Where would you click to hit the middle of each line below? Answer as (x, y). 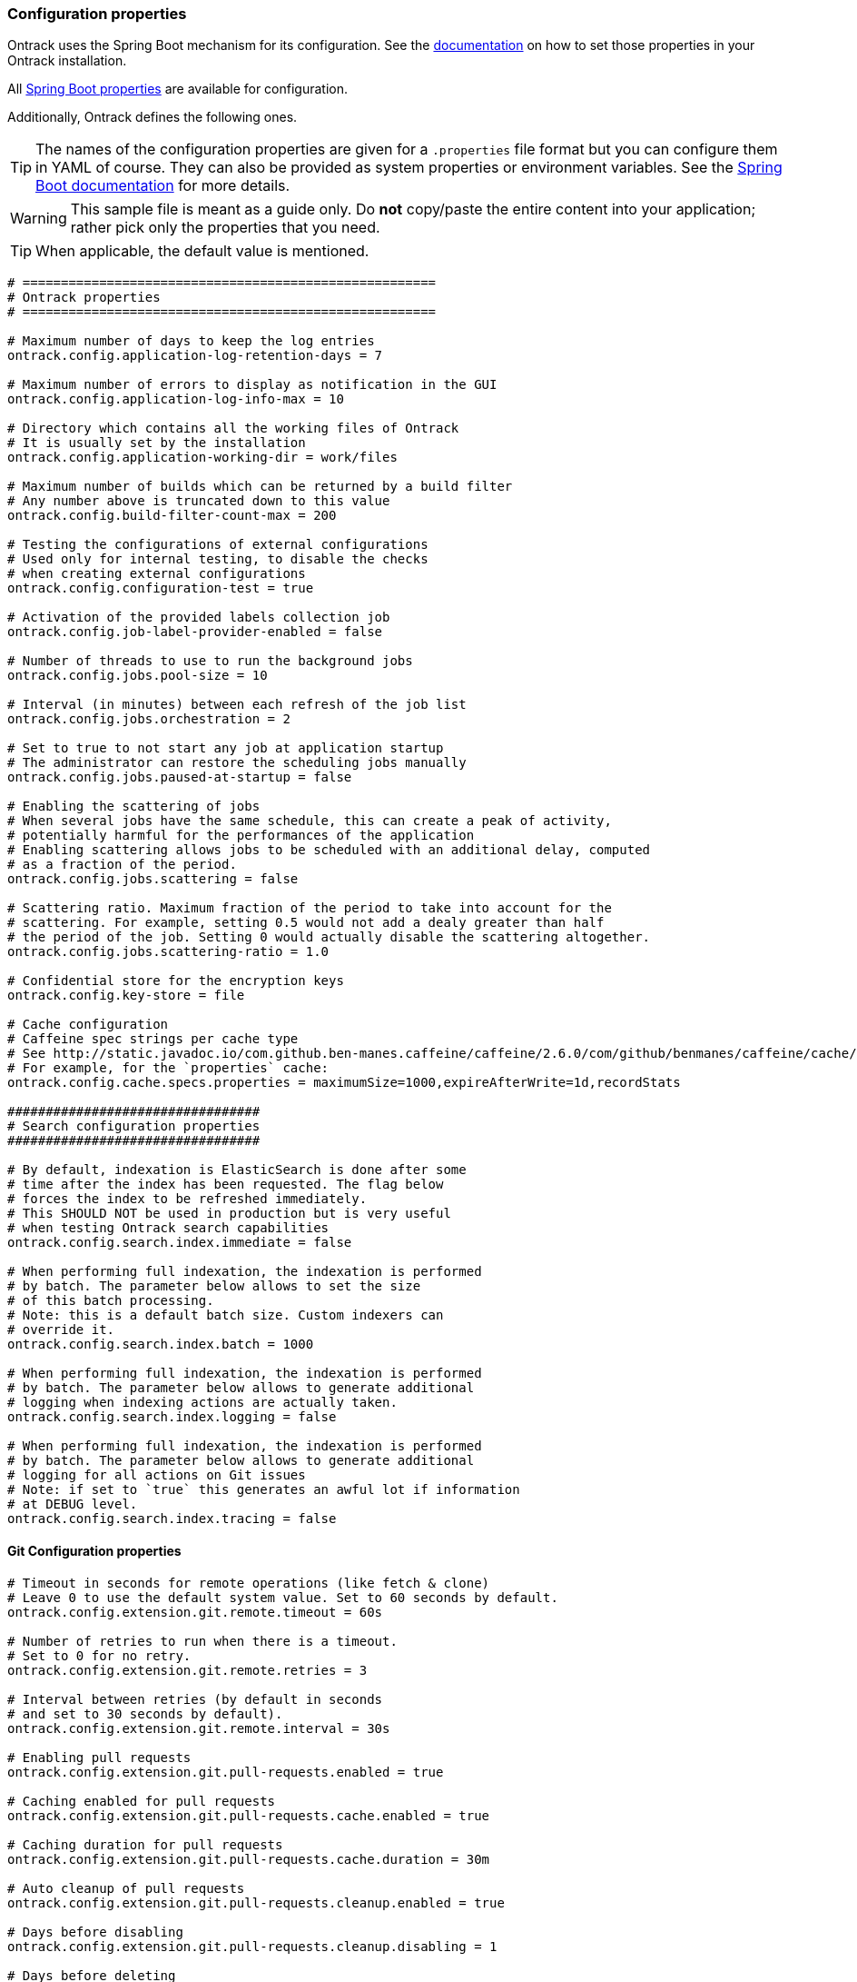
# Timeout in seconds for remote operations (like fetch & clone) (249, 1583)
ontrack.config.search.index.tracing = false (172, 1519)
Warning (39, 219)
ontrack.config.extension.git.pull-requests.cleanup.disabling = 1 (252, 1946)
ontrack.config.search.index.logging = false (172, 1417)
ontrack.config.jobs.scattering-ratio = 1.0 (168, 952)
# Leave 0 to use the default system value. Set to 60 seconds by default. (283, 1597)
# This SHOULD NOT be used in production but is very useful (229, 1214)
